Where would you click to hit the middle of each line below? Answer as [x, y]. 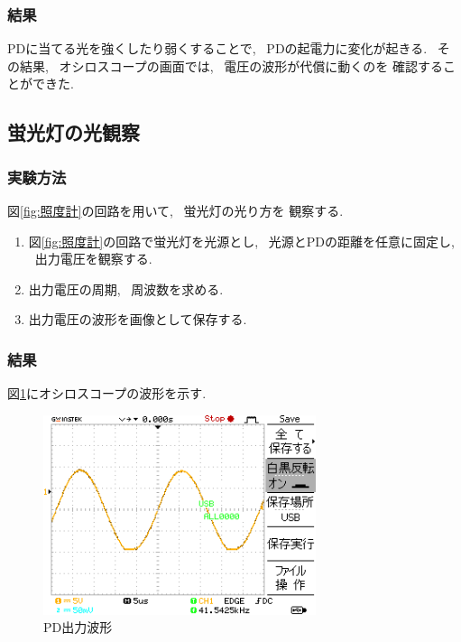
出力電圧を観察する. [93, 259]
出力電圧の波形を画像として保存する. [138, 319]
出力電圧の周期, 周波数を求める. [126, 288]
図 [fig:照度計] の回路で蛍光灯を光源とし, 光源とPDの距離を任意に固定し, [241, 241]
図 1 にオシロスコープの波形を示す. [107, 393]
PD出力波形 [78, 627]
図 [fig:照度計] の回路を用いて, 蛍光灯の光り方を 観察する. [175, 210]
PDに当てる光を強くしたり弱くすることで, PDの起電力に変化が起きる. [217, 48]
